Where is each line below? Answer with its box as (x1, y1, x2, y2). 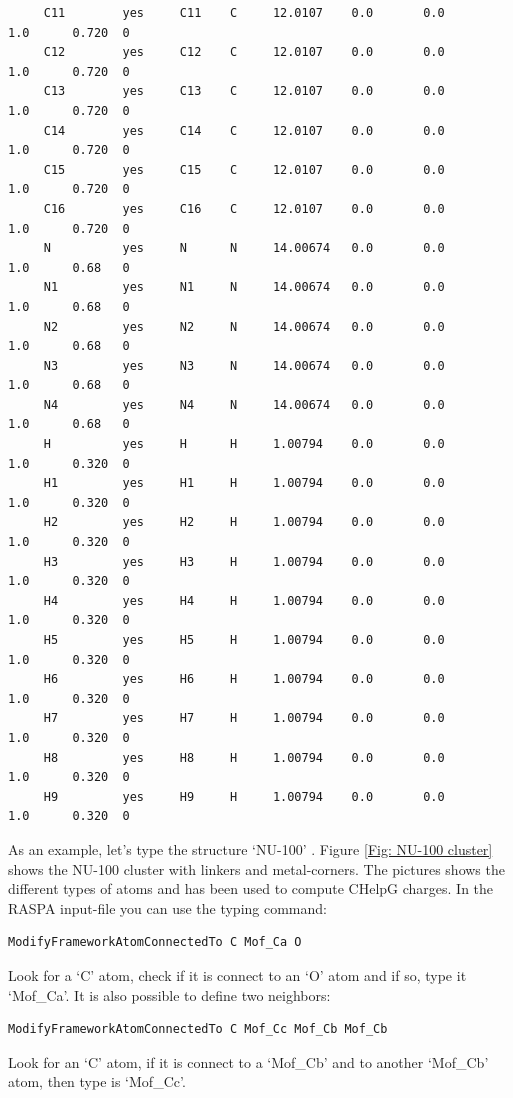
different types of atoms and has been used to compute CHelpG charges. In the (8, 878, 494, 899)
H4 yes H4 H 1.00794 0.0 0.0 (43, 593, 445, 608)
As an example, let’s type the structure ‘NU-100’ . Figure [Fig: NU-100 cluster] (8, 838, 493, 859)
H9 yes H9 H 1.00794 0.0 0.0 (43, 789, 445, 804)
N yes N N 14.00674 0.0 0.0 (43, 241, 445, 256)
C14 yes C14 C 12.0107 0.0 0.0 (43, 123, 445, 138)
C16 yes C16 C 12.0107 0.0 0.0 (43, 201, 445, 216)
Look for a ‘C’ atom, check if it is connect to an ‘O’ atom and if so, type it (8, 964, 467, 985)
